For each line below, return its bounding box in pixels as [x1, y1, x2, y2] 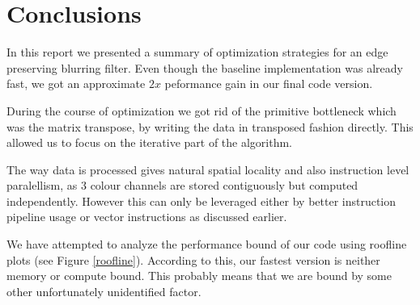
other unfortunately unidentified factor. [6, 282, 202, 299]
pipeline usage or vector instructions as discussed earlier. [6, 208, 287, 225]
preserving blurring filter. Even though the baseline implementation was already [6, 59, 403, 76]
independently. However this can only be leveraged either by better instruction [6, 192, 397, 209]
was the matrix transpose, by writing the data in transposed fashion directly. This [6, 118, 414, 135]
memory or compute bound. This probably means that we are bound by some [6, 267, 392, 284]
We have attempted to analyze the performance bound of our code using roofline [6, 236, 407, 253]
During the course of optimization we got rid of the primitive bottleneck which [6, 102, 397, 119]
